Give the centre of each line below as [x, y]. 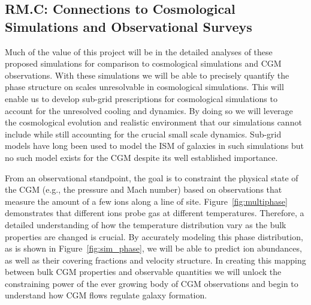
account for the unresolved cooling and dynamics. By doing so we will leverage [149, 110]
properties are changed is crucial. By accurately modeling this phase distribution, [154, 236]
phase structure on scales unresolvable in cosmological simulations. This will [144, 87]
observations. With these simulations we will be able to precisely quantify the [147, 75]
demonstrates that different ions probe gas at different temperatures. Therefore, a [155, 213]
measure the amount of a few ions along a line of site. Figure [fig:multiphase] [146, 201]
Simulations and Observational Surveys [129, 26]
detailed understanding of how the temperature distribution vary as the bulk [146, 224]
